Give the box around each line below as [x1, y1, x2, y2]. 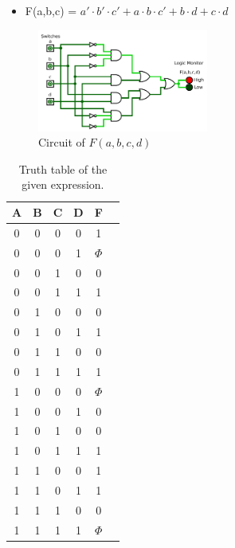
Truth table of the [18, 160, 108, 177]
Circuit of [38, 134, 85, 151]
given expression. [22, 176, 104, 193]
